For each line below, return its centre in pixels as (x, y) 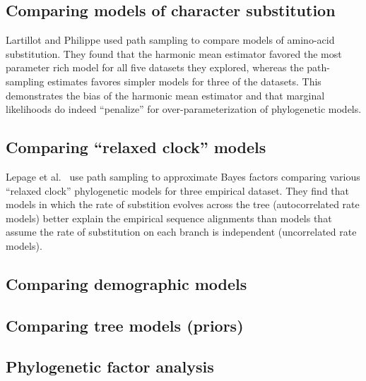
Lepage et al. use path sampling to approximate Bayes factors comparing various (183, 176)
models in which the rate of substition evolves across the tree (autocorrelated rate (183, 204)
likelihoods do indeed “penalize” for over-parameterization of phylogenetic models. (184, 109)
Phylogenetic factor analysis (110, 367)
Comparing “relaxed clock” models (136, 147)
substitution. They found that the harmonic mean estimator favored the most (174, 53)
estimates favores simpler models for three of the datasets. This (184, 81)
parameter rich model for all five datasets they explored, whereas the (155, 67)
